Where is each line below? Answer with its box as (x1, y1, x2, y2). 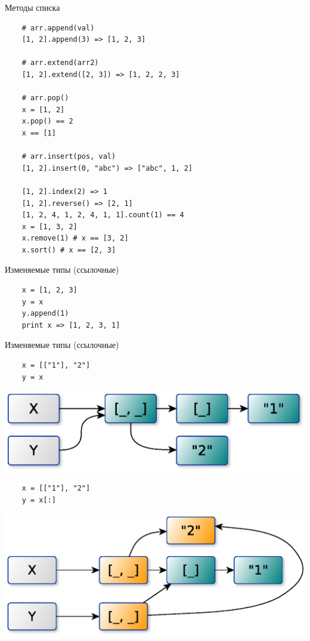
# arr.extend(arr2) (21, 58, 99, 67)
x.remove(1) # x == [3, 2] (21, 234, 129, 243)
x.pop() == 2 (21, 117, 73, 126)
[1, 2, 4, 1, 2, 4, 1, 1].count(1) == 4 (21, 211, 184, 220)
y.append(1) (21, 309, 69, 318)
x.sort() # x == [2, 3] (21, 245, 116, 254)
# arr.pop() (21, 94, 69, 103)
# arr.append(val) (21, 23, 95, 32)
